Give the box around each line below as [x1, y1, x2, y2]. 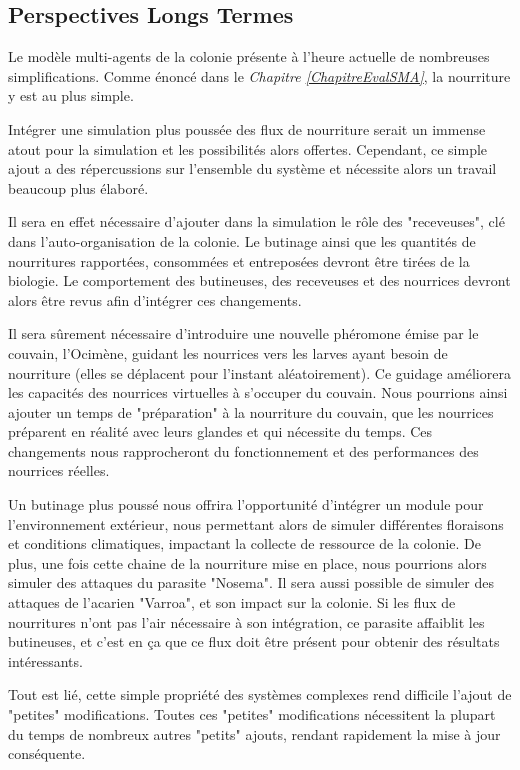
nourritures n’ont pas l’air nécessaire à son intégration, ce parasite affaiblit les [8, 611, 485, 632]
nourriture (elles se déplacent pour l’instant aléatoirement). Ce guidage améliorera [8, 362, 511, 383]
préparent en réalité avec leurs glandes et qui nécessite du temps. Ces [8, 421, 433, 442]
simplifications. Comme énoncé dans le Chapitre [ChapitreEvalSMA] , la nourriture [8, 65, 511, 86]
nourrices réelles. [8, 460, 110, 481]
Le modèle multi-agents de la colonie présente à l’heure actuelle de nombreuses [8, 46, 490, 67]
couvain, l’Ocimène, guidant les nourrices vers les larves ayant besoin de [8, 342, 448, 363]
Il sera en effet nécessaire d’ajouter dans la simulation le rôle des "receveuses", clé [8, 211, 505, 232]
